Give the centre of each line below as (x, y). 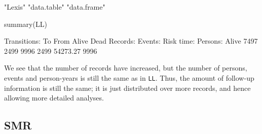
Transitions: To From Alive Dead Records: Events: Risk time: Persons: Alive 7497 (131, 41)
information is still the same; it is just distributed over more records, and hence (127, 88)
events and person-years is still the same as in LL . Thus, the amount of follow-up (129, 77)
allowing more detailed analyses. (54, 98)
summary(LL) (26, 24)
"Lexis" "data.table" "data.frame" (55, 7)
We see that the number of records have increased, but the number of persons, (126, 68)
